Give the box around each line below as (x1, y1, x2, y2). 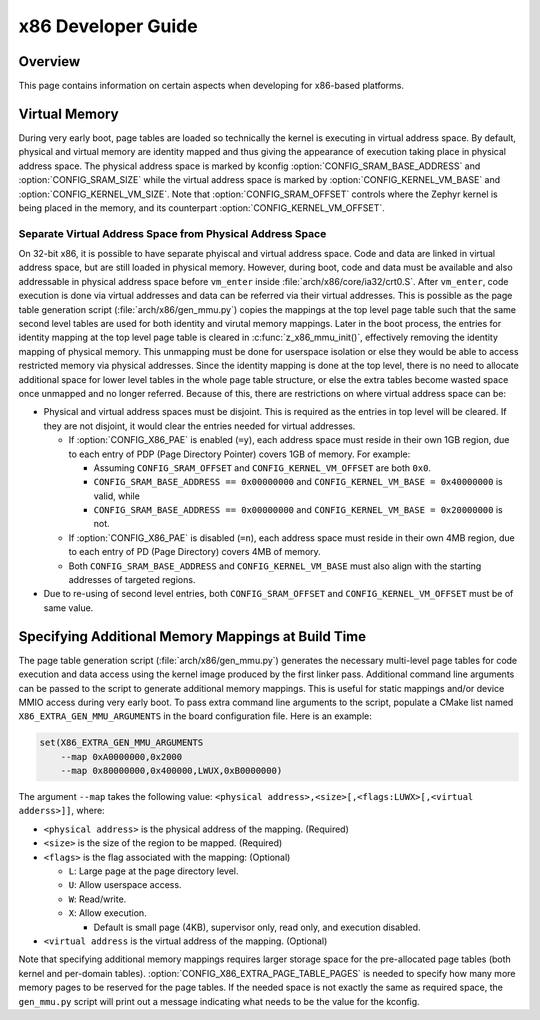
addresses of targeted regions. (68, 574, 196, 586)
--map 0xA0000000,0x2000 (60, 751, 183, 762)
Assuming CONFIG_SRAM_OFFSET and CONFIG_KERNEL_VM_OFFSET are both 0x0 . (93, 461, 432, 474)
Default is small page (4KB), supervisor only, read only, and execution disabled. (93, 921, 421, 933)
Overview (18, 53, 81, 70)
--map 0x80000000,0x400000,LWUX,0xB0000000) (60, 765, 283, 777)
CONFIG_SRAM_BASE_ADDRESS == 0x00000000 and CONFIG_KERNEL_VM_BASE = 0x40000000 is (93, 476, 504, 488)
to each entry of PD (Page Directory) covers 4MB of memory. (68, 546, 322, 558)
